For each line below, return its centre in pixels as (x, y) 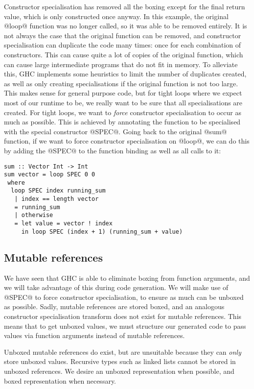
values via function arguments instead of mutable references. (94, 335)
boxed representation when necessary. (60, 380)
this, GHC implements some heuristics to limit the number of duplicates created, (125, 74)
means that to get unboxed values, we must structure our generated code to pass (125, 326)
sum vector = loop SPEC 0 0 (50, 175)
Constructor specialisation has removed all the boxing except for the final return (125, 6)
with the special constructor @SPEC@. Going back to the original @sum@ (115, 131)
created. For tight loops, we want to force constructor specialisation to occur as (123, 112)
